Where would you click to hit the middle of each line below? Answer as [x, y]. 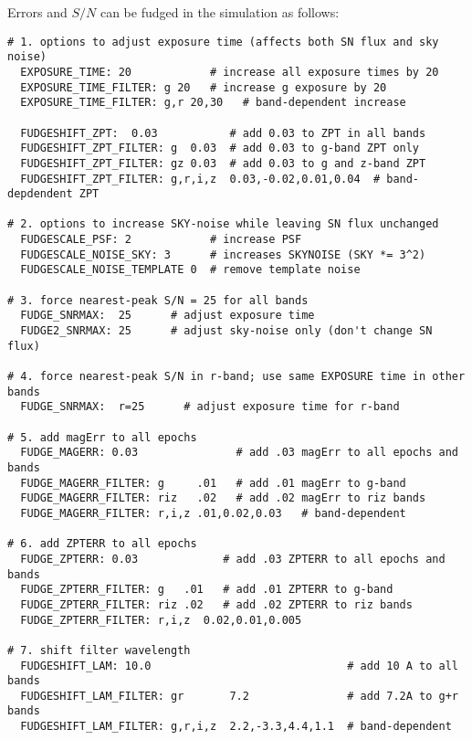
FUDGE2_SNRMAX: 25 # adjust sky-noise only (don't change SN [226, 331]
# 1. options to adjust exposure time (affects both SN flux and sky [223, 42]
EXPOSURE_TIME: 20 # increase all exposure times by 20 [230, 72]
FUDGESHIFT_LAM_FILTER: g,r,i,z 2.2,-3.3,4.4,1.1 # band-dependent [236, 727]
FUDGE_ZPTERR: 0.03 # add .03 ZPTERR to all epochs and [233, 559]
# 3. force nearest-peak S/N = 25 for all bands [158, 300]
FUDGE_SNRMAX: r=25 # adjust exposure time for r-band [210, 407]
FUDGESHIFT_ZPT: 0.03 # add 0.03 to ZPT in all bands [223, 133]
